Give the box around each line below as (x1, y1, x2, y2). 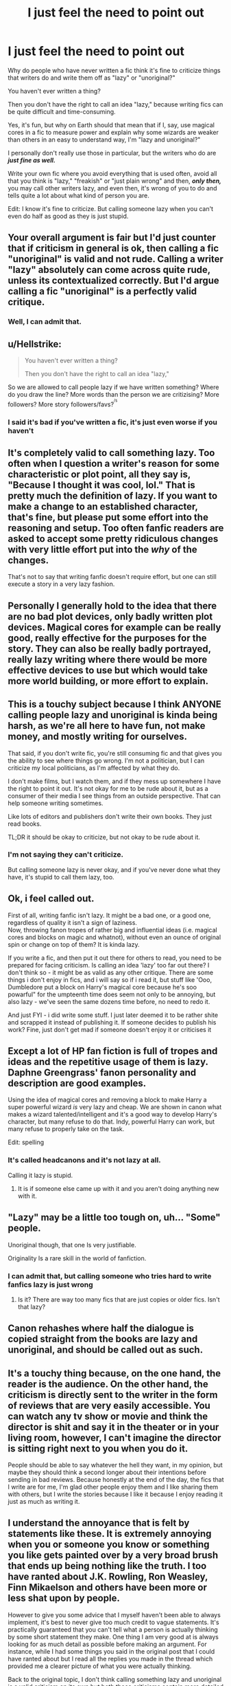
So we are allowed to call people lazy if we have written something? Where (8, 383, 219, 391)
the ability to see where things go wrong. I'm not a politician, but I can (8, 756, 205, 765)
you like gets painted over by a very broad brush (8, 1549, 219, 1562)
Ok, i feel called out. (8, 893, 95, 905)
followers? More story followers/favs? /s (8, 397, 118, 408)
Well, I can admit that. (8, 317, 82, 327)
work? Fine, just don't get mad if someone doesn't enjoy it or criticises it (8, 1025, 212, 1033)
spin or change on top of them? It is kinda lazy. (8, 940, 140, 948)
